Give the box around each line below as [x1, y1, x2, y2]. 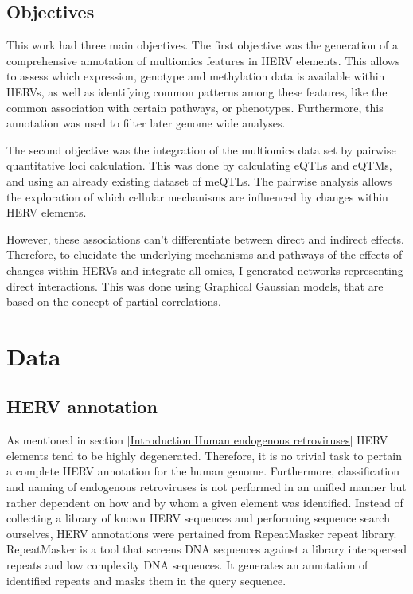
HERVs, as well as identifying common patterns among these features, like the [6, 83, 388, 100]
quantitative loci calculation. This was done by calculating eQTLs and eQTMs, [6, 157, 392, 174]
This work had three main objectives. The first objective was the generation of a [6, 37, 398, 53]
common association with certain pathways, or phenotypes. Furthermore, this [6, 99, 384, 115]
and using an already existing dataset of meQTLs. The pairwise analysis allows [6, 172, 392, 189]
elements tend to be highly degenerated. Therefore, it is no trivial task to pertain [6, 447, 403, 463]
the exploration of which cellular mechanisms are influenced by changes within [6, 188, 388, 205]
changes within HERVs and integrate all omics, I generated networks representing [6, 261, 403, 278]
